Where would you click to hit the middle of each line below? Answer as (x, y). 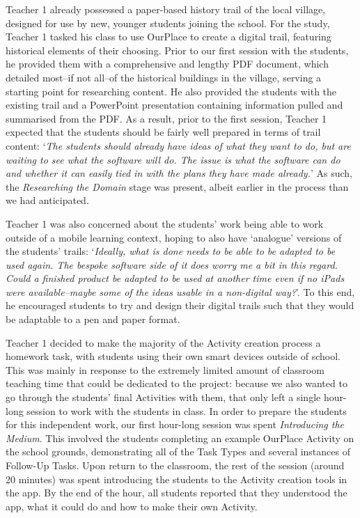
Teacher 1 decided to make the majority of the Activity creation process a (163, 342)
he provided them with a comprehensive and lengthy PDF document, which (167, 64)
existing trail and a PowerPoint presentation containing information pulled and (174, 105)
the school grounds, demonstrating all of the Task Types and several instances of (178, 452)
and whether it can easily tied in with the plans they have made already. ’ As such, (179, 173)
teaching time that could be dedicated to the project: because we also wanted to (177, 383)
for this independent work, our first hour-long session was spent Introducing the (175, 424)
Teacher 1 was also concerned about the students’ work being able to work (165, 223)
